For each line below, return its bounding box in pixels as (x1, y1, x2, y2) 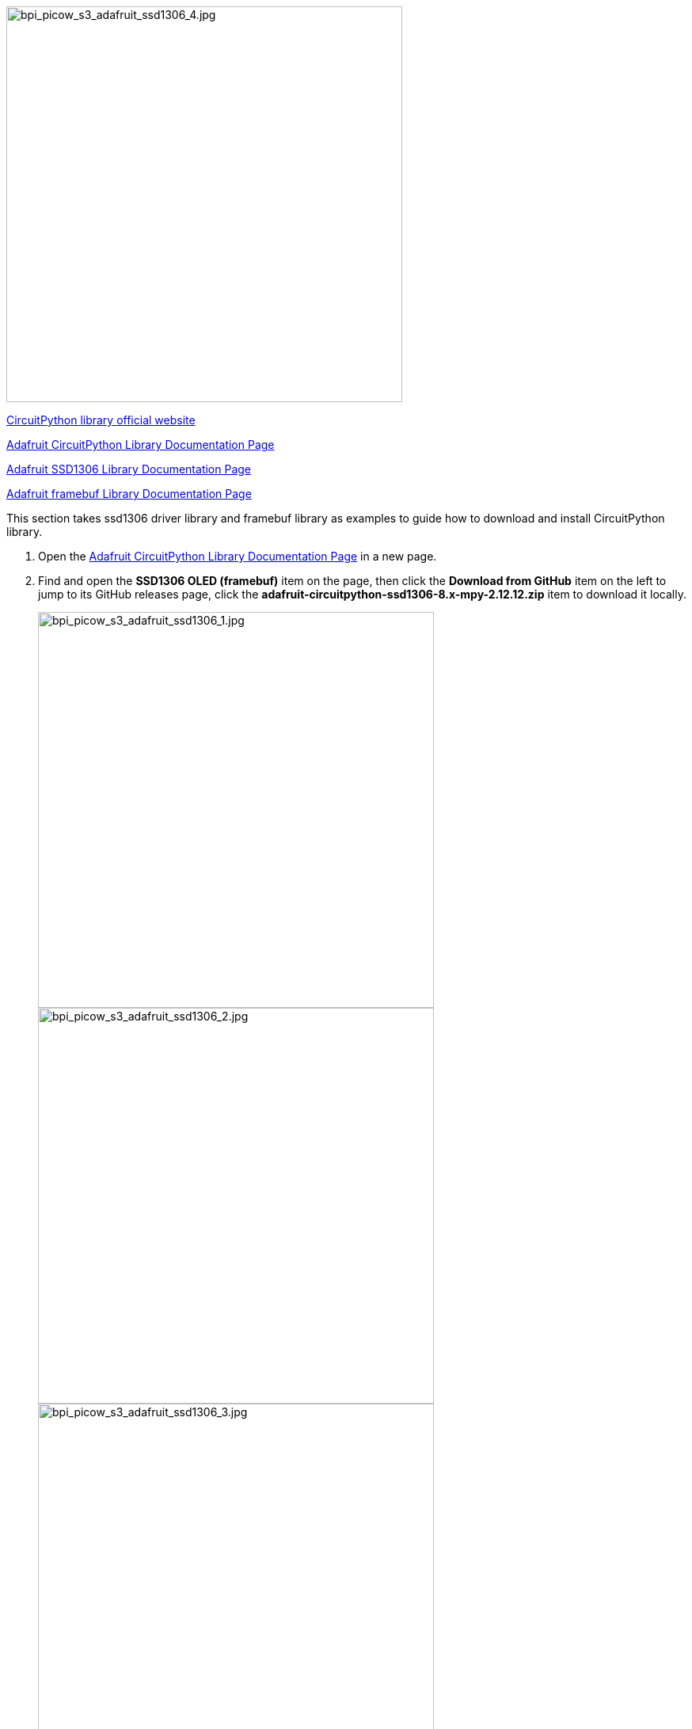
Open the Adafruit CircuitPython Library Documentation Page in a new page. (38, 549, 437, 563)
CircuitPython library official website (6, 413, 196, 427)
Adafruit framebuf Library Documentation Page (6, 487, 252, 500)
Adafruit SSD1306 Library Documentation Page (6, 462, 252, 476)
